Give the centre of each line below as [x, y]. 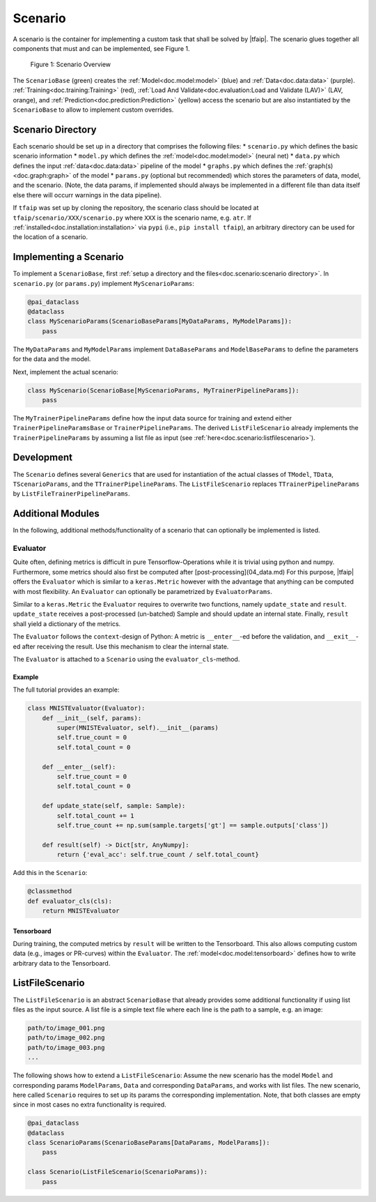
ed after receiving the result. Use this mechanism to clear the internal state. [121, 646]
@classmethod [50, 891]
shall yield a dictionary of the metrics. [67, 623]
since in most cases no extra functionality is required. [89, 1104]
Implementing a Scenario [69, 257]
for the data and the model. [52, 359]
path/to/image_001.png [66, 1028]
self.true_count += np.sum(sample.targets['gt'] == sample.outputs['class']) [193, 825]
